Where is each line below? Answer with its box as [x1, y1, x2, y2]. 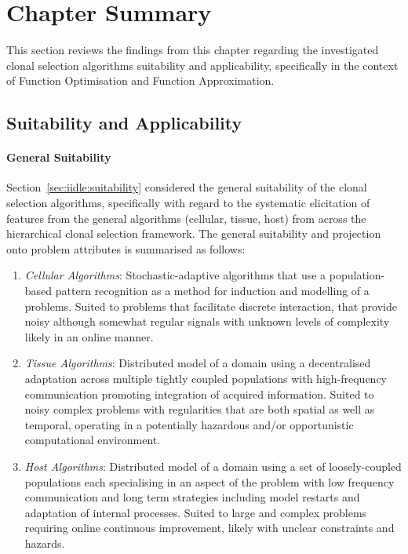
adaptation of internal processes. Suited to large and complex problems [24, 504, 367, 520]
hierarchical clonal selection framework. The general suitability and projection [6, 225, 381, 242]
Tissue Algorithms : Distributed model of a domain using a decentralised [24, 355, 371, 371]
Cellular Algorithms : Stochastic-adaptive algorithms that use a [24, 267, 326, 283]
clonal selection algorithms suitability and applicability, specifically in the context [6, 56, 399, 73]
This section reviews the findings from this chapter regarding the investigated [6, 42, 379, 58]
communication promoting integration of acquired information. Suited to [24, 385, 374, 402]
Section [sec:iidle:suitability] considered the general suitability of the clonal [6, 179, 367, 195]
